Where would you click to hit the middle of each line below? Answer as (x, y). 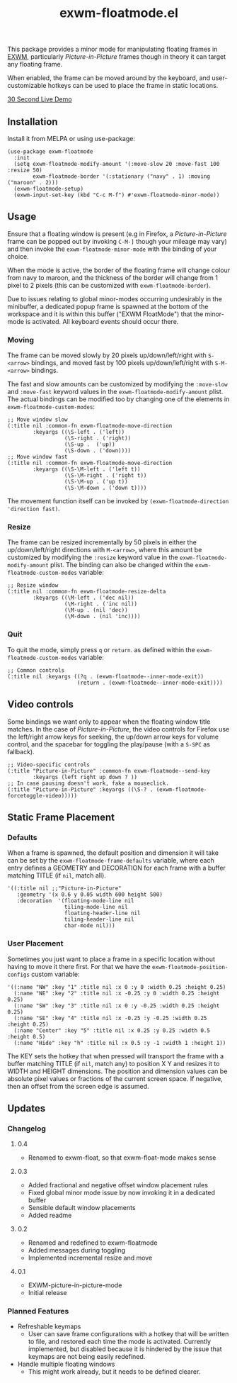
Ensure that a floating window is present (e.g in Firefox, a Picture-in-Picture (117, 234)
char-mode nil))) (89, 926)
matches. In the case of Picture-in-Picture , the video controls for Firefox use (118, 729)
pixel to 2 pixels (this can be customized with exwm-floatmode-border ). (109, 285)
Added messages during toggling (77, 1250)
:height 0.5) (27, 1036)
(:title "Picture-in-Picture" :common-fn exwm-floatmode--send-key (109, 771)
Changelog (27, 1129)
